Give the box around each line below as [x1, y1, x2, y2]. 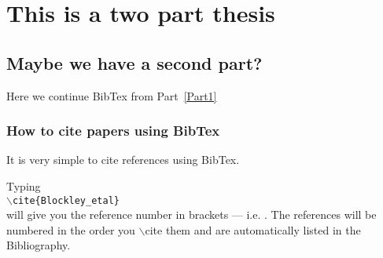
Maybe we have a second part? [6, 50, 263, 74]
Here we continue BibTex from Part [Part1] [6, 87, 217, 104]
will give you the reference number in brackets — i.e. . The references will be [6, 206, 377, 223]
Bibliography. [6, 237, 71, 253]
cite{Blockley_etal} [12, 194, 120, 206]
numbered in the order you [6, 221, 135, 238]
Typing [6, 177, 41, 194]
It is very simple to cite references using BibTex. [6, 151, 240, 168]
